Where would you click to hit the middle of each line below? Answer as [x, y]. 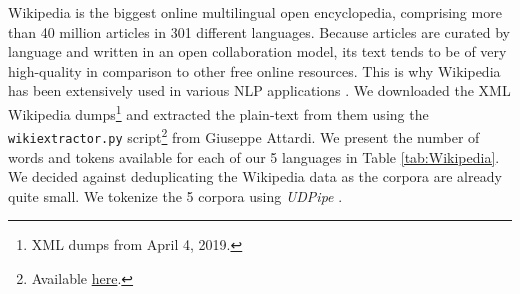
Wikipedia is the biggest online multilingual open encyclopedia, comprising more [255, 12]
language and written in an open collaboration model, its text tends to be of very [257, 51]
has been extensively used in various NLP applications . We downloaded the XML [259, 90]
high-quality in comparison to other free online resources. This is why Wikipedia [254, 70]
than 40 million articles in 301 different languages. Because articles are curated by [259, 31]
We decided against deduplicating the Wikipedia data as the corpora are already [255, 176]
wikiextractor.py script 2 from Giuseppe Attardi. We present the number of [244, 135]
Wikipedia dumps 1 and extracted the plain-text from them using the [218, 112]
